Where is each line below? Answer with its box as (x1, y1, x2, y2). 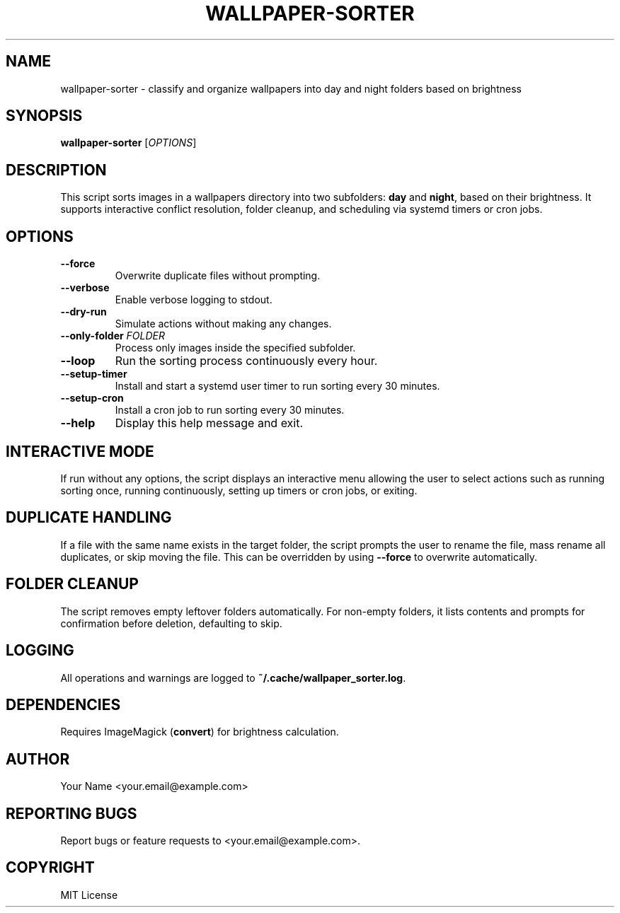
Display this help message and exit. (115, 416, 304, 431)
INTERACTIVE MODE (6, 442, 154, 460)
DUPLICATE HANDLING (6, 508, 172, 527)
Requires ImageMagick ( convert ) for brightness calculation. (60, 726, 339, 738)
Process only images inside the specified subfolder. (115, 342, 356, 354)
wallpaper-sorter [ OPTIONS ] (60, 136, 197, 149)
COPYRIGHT (6, 859, 95, 877)
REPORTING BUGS (6, 804, 137, 822)
